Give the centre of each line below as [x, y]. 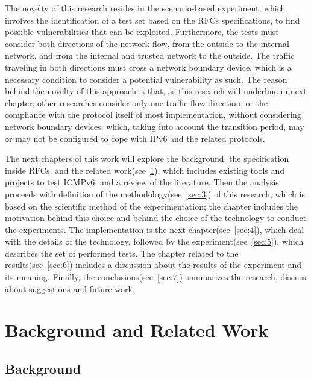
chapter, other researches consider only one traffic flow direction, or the [137, 102]
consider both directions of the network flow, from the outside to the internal [147, 43]
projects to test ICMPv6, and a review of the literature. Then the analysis [142, 182]
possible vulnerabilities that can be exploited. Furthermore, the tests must [142, 32]
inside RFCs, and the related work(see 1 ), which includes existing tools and [145, 170]
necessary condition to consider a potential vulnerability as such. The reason [146, 79]
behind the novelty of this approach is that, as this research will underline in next [156, 91]
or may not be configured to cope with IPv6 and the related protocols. [135, 138]
